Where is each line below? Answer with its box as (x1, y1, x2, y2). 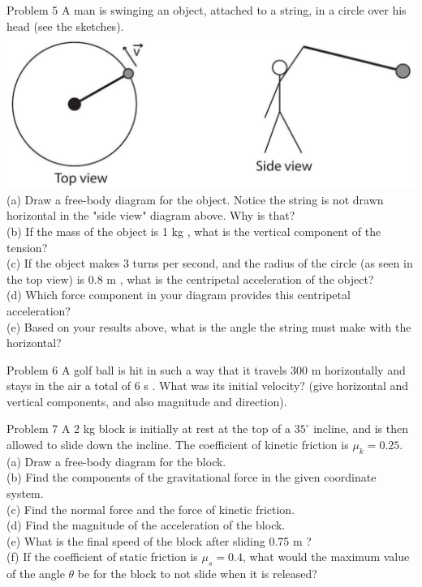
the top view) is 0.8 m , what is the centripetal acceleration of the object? (6, 270, 374, 287)
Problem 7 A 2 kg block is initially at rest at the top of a (6, 420, 291, 437)
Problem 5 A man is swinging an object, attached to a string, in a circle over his (6, 2, 407, 18)
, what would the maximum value (242, 548, 410, 565)
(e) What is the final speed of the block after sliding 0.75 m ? (6, 532, 312, 549)
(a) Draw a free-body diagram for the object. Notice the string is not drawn (6, 191, 384, 208)
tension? (6, 238, 48, 255)
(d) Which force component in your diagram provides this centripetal (6, 286, 351, 303)
